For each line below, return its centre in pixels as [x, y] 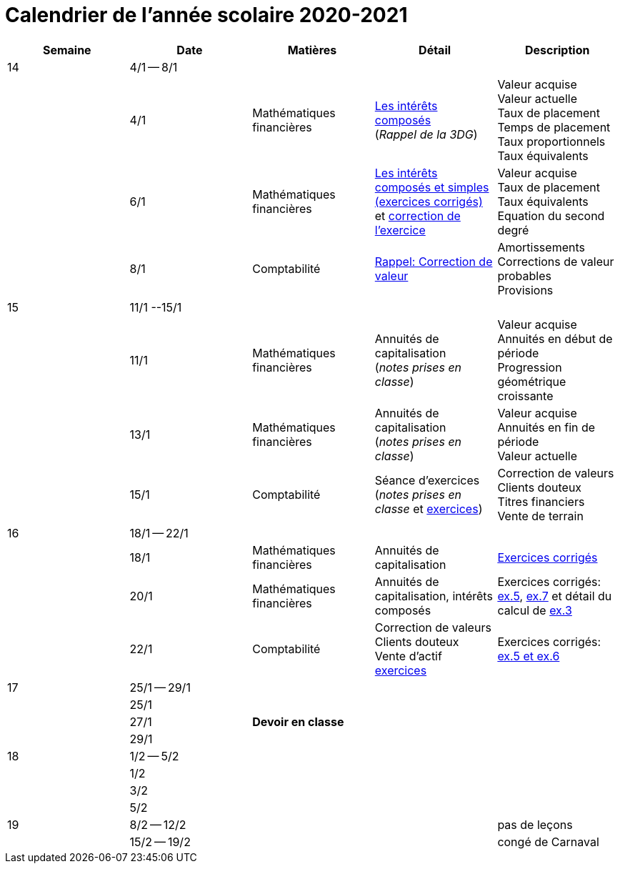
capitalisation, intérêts [434, 596]
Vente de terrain [540, 516]
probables [524, 275]
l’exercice [400, 230]
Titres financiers [541, 501]
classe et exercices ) [429, 508]
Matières [312, 50]
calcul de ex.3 [535, 610]
